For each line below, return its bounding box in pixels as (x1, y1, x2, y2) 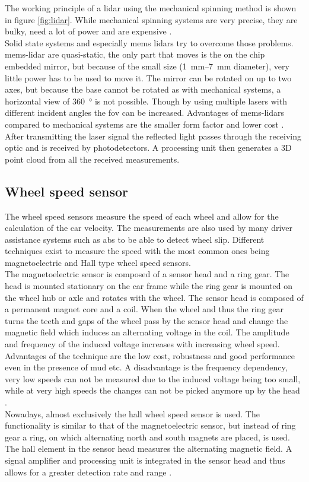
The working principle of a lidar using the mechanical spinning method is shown (5, 2, 297, 14)
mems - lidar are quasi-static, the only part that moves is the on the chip (5, 48, 265, 61)
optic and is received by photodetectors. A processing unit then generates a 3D (5, 141, 292, 154)
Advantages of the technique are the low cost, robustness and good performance (5, 349, 295, 361)
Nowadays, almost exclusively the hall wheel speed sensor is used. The (5, 407, 260, 420)
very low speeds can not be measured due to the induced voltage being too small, (5, 372, 301, 385)
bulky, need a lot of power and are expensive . (5, 25, 172, 37)
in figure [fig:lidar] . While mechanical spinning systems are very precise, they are (5, 13, 298, 26)
